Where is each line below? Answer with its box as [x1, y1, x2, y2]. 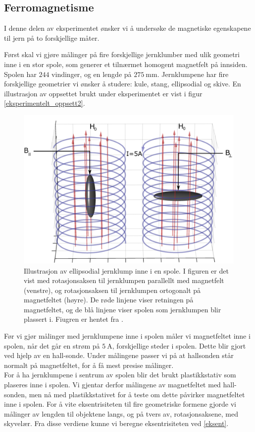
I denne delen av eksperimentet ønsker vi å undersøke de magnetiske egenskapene [4, 23, 251, 33]
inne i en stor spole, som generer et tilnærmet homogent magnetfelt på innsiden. [4, 59, 248, 69]
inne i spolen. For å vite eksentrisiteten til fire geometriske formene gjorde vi [4, 399, 236, 409]
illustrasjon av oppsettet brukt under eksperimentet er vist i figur [4, 88, 203, 98]
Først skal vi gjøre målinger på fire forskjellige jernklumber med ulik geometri [4, 49, 240, 60]
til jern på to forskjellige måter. [4, 32, 100, 43]
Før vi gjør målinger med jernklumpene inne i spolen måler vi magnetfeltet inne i [4, 331, 251, 341]
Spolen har [4, 69, 37, 79]
